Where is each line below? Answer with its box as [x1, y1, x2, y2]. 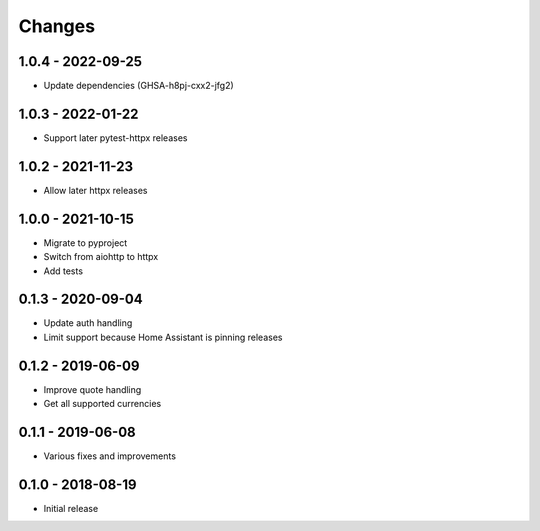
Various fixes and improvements [43, 450, 177, 462]
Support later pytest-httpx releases [43, 131, 188, 144]
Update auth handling [43, 317, 133, 329]
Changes [18, 15, 95, 37]
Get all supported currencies [43, 398, 162, 410]
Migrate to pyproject [43, 236, 128, 249]
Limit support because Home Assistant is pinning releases [43, 331, 283, 343]
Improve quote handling [43, 383, 142, 395]
